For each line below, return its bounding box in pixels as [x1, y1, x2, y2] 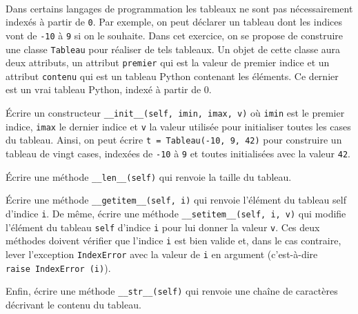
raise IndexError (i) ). [6, 260, 111, 275]
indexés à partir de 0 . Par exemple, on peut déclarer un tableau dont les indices [6, 14, 343, 29]
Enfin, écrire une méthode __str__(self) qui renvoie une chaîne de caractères [6, 284, 338, 298]
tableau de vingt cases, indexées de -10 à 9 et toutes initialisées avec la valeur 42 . [6, 146, 350, 161]
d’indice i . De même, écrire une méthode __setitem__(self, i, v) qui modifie [6, 206, 346, 220]
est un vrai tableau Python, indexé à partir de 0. [6, 82, 212, 97]
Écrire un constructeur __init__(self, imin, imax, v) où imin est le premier [6, 106, 345, 120]
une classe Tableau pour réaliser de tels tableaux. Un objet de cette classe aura [6, 41, 341, 56]
